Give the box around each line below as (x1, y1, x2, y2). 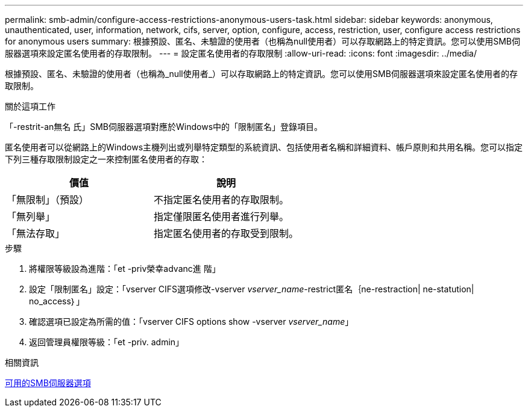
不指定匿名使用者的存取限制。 (154, 194, 289, 206)
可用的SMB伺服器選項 (5, 378, 91, 388)
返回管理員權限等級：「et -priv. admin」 (29, 337, 184, 347)
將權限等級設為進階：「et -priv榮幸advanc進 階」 (29, 263, 221, 274)
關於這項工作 (5, 101, 55, 111)
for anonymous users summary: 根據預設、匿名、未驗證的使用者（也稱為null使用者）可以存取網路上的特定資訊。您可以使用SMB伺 (5, 36, 521, 46)
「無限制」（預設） (7, 194, 89, 206)
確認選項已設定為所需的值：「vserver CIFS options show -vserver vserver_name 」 (29, 316, 354, 327)
